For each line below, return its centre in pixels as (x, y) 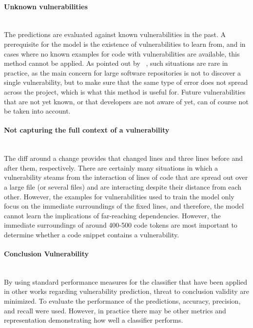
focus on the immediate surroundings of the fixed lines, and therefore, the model (124, 206)
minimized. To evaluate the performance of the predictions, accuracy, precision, (122, 301)
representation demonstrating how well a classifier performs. (94, 320)
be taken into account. (37, 111)
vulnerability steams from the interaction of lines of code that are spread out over (126, 177)
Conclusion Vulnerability (47, 254)
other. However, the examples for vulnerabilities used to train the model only (119, 196)
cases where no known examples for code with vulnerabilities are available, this (122, 53)
